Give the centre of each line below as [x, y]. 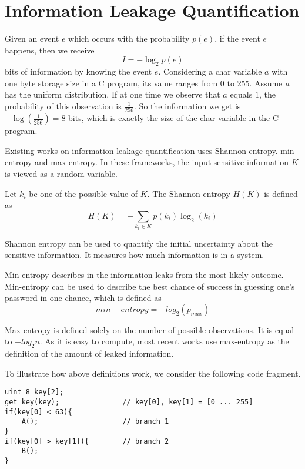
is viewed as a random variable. [61, 173]
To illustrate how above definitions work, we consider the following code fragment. [153, 373]
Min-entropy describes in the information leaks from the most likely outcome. [144, 274]
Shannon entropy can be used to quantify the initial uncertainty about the [139, 243]
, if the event [237, 38]
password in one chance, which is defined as [83, 298]
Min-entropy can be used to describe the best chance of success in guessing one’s [150, 286]
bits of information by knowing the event [78, 71]
